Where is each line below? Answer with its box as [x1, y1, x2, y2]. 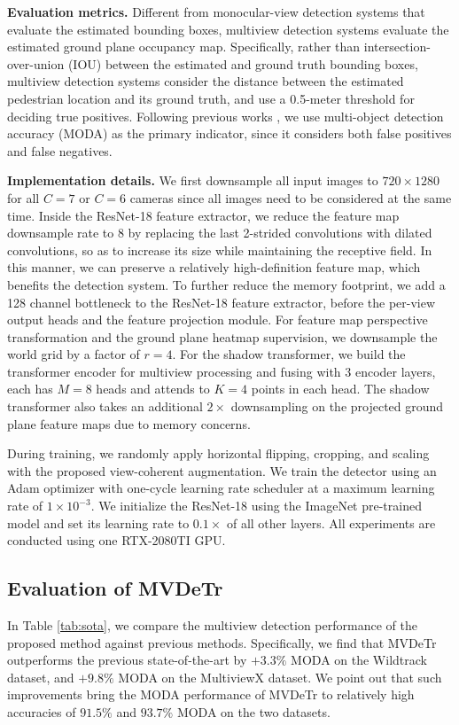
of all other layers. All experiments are [226, 513, 436, 532]
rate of [7, 496, 43, 515]
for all [7, 188, 40, 207]
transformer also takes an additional [7, 397, 203, 416]
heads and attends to [96, 379, 210, 398]
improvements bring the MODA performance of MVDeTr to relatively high [7, 685, 415, 704]
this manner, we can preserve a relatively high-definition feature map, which [7, 258, 421, 277]
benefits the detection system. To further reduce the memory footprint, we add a [7, 275, 446, 293]
